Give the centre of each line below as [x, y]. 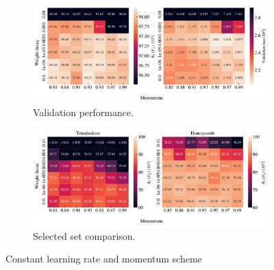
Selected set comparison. [84, 235]
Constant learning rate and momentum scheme [104, 259]
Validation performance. [84, 112]
